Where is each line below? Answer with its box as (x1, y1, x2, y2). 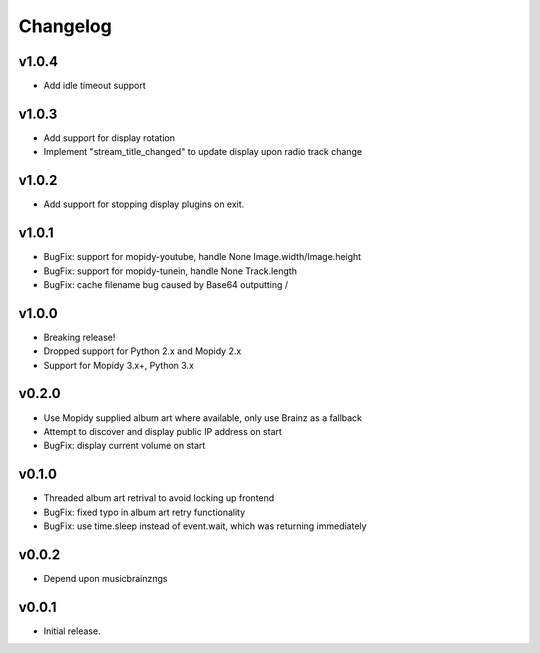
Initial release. (43, 625, 101, 637)
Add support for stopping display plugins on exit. (43, 198, 245, 210)
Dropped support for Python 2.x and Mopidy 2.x (43, 345, 242, 357)
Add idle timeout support (43, 80, 147, 92)
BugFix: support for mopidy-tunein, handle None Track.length (43, 265, 297, 277)
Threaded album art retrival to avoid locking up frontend (43, 492, 275, 504)
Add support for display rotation (43, 131, 175, 144)
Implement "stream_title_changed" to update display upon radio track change (43, 146, 363, 158)
